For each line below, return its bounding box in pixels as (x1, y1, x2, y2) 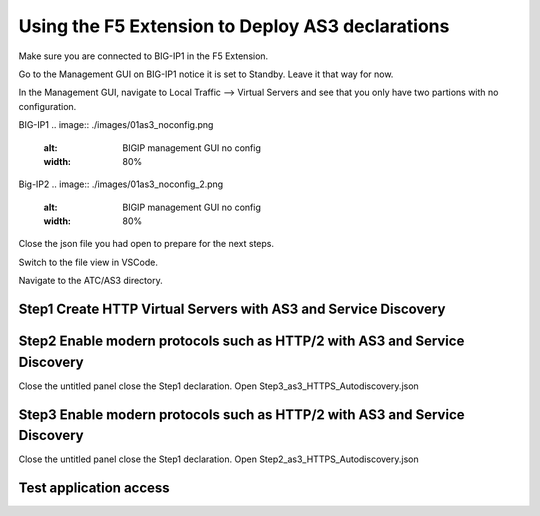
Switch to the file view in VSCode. (18, 256, 159, 268)
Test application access (18, 480, 170, 497)
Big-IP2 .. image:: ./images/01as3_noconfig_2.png (18, 178, 224, 190)
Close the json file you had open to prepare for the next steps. (18, 238, 275, 250)
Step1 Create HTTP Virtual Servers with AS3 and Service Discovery (18, 301, 446, 318)
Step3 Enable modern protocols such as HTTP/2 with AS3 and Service (18, 406, 465, 423)
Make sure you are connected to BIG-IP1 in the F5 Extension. (18, 50, 269, 62)
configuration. (18, 100, 77, 112)
